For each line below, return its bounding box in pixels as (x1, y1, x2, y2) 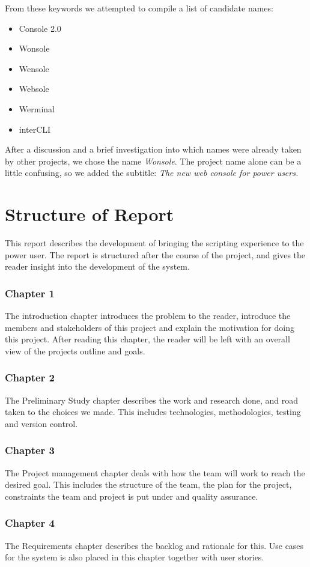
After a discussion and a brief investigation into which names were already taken (5, 143, 302, 156)
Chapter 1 (5, 285, 55, 300)
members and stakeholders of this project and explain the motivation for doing (5, 321, 294, 333)
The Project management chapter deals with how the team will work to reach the (5, 466, 305, 479)
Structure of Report (5, 202, 174, 226)
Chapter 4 (5, 515, 55, 530)
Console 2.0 (19, 22, 61, 34)
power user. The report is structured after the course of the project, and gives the (5, 248, 306, 261)
